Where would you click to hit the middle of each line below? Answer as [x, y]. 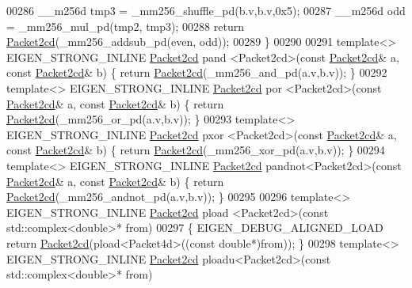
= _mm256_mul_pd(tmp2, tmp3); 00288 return [125, 26]
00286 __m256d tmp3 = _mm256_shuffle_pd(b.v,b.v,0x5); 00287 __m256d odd [206, 10]
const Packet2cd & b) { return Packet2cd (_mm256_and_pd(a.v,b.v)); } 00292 [197, 72]
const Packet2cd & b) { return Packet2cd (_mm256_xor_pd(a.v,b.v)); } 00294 [196, 150]
